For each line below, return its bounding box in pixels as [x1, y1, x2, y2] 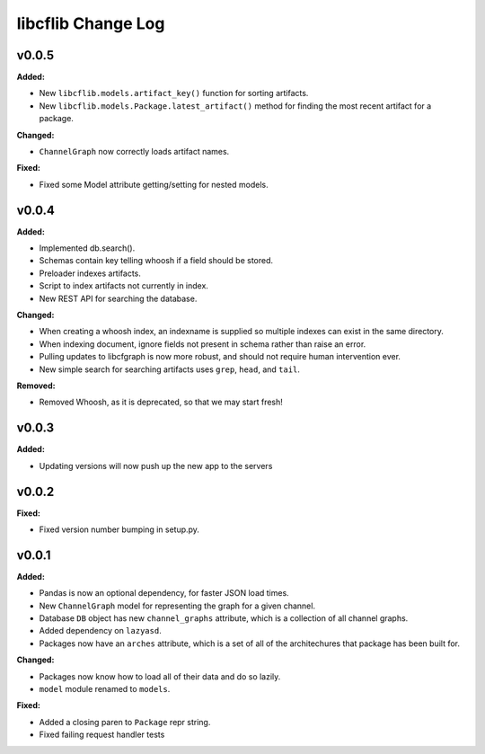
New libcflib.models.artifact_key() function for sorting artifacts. [39, 88, 309, 99]
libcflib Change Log [16, 13, 165, 33]
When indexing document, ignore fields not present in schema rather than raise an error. [39, 338, 366, 350]
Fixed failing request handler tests [39, 729, 165, 741]
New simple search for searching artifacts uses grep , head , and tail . [39, 364, 301, 375]
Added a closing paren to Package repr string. [39, 716, 211, 727]
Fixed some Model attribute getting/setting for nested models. [39, 179, 269, 190]
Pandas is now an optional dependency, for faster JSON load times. [39, 588, 289, 599]
